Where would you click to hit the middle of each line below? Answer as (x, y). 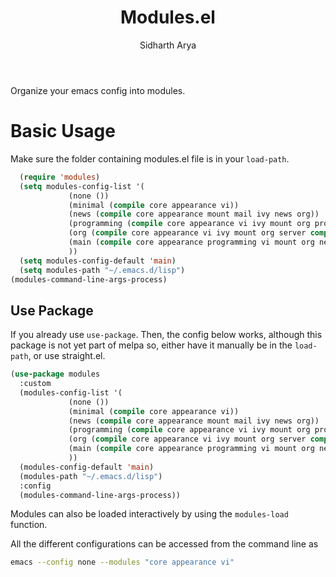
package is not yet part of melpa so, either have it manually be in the (151, 345)
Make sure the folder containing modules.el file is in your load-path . (150, 158)
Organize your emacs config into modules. (98, 90)
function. (29, 525)
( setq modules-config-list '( (82, 186)
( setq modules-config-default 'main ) (98, 261)
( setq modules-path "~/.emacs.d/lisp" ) (102, 270)
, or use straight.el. (67, 356)
